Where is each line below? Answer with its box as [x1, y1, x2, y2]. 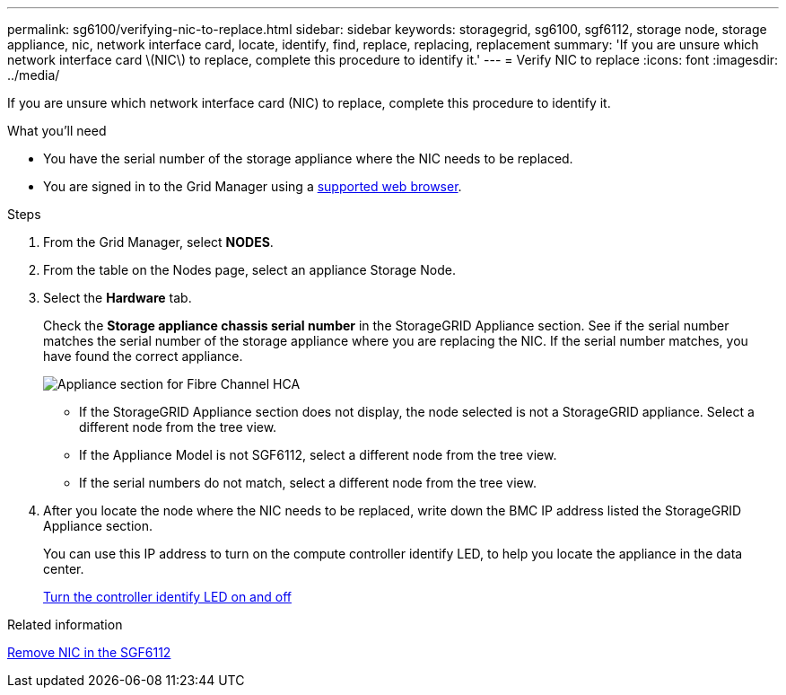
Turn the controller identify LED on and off [43, 589, 292, 604]
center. [43, 561, 84, 576]
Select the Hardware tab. [43, 290, 192, 305]
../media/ [7, 67, 60, 83]
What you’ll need [7, 123, 107, 138]
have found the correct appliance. [43, 348, 243, 364]
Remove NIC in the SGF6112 [7, 645, 171, 660]
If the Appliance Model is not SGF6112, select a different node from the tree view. [79, 447, 557, 462]
